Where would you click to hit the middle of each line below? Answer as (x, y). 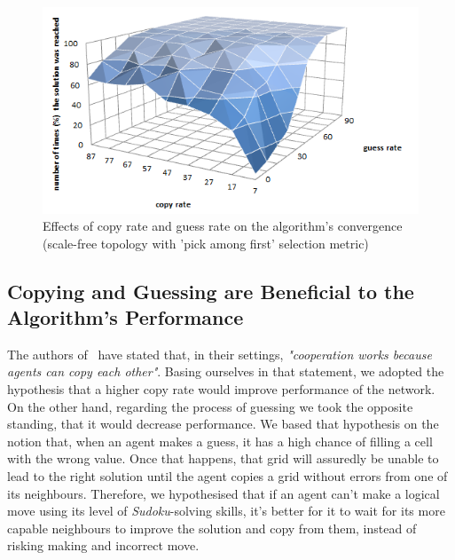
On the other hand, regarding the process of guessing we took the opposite (210, 406)
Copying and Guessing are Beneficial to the (211, 291)
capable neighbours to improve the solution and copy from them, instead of (212, 528)
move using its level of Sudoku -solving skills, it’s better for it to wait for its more (226, 511)
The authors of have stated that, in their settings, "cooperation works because (220, 354)
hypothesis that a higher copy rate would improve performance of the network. (221, 389)
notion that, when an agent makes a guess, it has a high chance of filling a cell (220, 441)
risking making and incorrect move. (103, 545)
